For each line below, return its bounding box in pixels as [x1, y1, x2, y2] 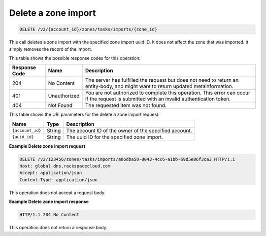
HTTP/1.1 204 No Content [19, 212, 80, 218]
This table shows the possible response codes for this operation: [9, 55, 141, 61]
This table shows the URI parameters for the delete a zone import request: [9, 111, 160, 118]
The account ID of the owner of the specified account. [66, 127, 192, 134]
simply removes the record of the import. [9, 46, 92, 52]
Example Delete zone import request [9, 143, 86, 149]
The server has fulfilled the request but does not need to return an [85, 77, 239, 84]
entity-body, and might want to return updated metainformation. [85, 83, 233, 90]
